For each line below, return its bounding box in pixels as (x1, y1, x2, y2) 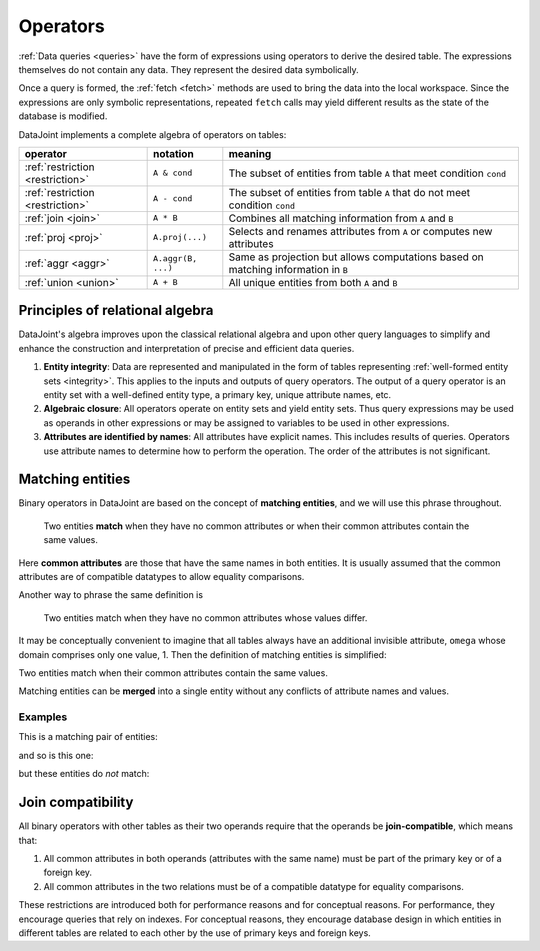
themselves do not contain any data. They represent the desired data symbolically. (18, 63, 359, 75)
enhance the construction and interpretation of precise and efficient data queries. (18, 342, 355, 354)
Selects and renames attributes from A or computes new (228, 224, 493, 238)
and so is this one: (18, 749, 94, 761)
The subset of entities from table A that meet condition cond (228, 166, 507, 180)
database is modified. (18, 110, 108, 122)
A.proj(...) (152, 232, 208, 243)
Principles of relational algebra (18, 302, 214, 319)
